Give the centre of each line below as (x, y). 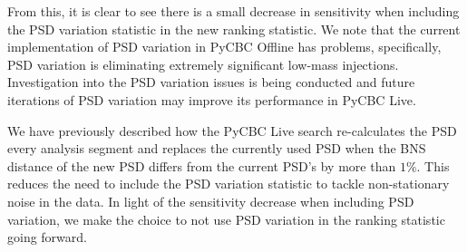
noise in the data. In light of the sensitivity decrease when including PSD (211, 201)
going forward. (47, 237)
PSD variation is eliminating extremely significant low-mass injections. (203, 64)
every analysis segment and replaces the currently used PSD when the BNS (217, 148)
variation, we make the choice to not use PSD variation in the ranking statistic (226, 219)
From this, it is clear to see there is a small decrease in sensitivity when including (233, 11)
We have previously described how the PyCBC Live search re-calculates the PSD (232, 130)
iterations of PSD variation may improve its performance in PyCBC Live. (212, 99)
